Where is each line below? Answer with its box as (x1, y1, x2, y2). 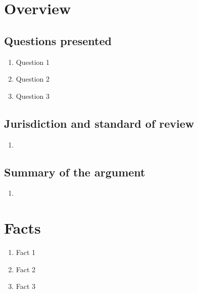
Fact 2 (16, 264, 36, 274)
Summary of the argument (4, 164, 145, 179)
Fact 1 (16, 247, 36, 258)
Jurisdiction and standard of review (4, 115, 194, 131)
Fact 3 (16, 281, 36, 291)
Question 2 (16, 74, 49, 84)
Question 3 (16, 90, 49, 101)
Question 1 (16, 56, 49, 67)
